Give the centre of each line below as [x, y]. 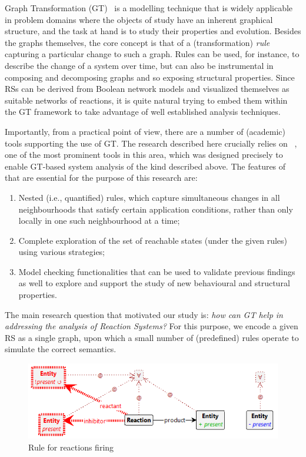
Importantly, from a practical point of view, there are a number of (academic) [145, 131]
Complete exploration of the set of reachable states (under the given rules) [153, 240]
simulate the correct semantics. [61, 349]
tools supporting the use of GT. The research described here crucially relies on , [151, 143]
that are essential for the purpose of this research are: [101, 178]
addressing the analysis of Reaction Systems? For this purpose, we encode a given [152, 326]
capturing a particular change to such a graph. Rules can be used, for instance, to [152, 54]
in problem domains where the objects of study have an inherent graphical [139, 19]
